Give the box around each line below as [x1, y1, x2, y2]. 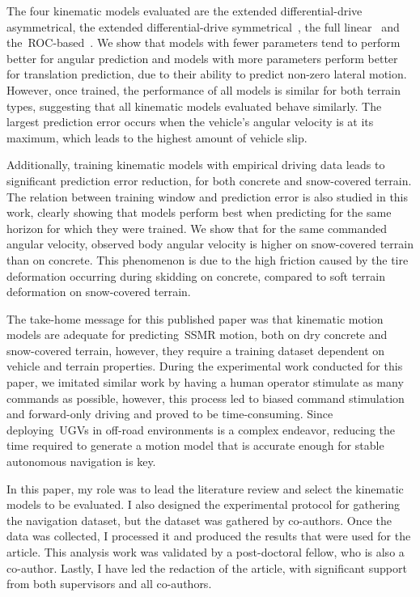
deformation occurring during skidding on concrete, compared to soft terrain [6, 267, 385, 284]
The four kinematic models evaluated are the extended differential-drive [6, 2, 363, 19]
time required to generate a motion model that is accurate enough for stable [6, 437, 384, 454]
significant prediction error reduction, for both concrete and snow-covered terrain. [6, 171, 412, 188]
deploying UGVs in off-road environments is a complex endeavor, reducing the [6, 421, 396, 438]
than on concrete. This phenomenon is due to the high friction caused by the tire [6, 251, 409, 268]
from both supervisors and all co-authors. [6, 575, 212, 592]
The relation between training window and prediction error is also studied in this [6, 188, 409, 205]
